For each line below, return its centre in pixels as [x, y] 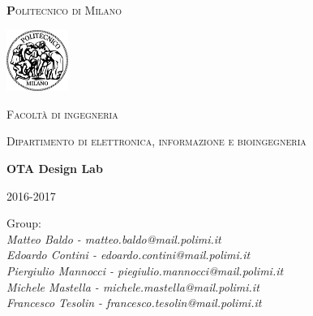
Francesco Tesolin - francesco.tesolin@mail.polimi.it [134, 303]
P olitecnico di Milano [64, 10]
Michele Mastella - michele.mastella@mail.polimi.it [133, 286]
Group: [24, 223]
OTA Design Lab [55, 168]
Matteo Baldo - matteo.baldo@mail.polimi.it [114, 238]
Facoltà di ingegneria [62, 113]
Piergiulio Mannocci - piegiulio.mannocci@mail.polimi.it [145, 270]
